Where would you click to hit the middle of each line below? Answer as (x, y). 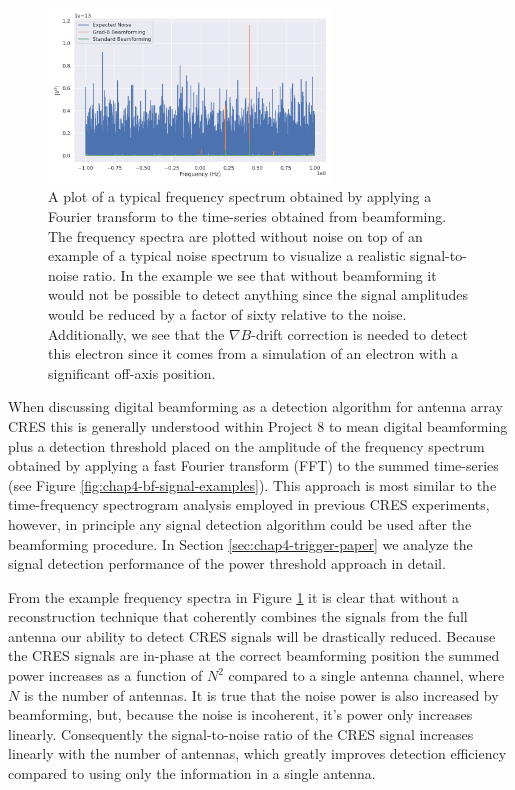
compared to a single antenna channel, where (366, 675)
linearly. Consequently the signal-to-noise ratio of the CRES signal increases (241, 733)
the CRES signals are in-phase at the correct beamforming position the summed (254, 655)
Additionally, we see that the (136, 333)
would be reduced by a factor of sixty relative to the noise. (227, 313)
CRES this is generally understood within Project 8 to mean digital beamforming (258, 425)
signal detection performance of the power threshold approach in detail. (227, 563)
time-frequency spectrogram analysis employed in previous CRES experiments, (249, 504)
